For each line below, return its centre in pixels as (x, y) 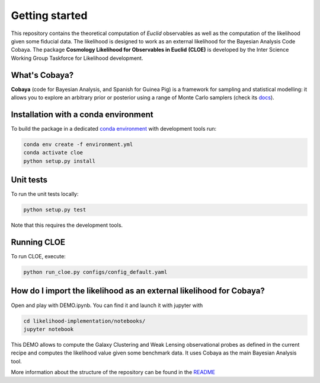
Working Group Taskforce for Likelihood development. (77, 58)
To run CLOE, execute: (39, 257)
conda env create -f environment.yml (78, 144)
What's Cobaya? (42, 75)
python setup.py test (55, 210)
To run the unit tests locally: (45, 194)
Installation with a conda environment (82, 114)
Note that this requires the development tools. (67, 225)
